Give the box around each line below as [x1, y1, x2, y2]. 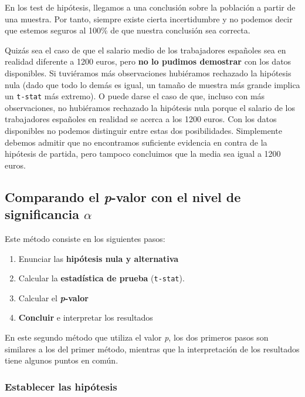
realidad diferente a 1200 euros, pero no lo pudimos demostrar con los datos [5, 55, 292, 68]
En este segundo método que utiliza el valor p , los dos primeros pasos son [5, 331, 269, 343]
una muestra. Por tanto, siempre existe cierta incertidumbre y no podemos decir [5, 12, 293, 25]
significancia [5, 205, 79, 223]
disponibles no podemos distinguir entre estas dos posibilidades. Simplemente [5, 125, 282, 136]
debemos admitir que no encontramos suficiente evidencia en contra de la [5, 136, 267, 148]
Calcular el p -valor [18, 291, 89, 304]
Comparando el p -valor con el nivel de [5, 187, 241, 206]
